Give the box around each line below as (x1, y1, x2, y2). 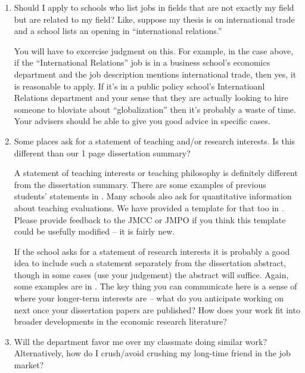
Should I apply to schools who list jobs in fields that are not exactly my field (14, 1, 294, 13)
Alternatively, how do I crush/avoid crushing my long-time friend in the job (14, 347, 291, 359)
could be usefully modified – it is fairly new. (14, 225, 175, 238)
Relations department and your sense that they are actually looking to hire (14, 91, 288, 104)
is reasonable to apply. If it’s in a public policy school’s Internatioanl (14, 79, 265, 92)
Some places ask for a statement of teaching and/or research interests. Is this (14, 134, 295, 147)
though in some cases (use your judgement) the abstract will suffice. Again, (14, 268, 289, 280)
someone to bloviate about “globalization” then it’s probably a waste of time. (14, 103, 296, 115)
